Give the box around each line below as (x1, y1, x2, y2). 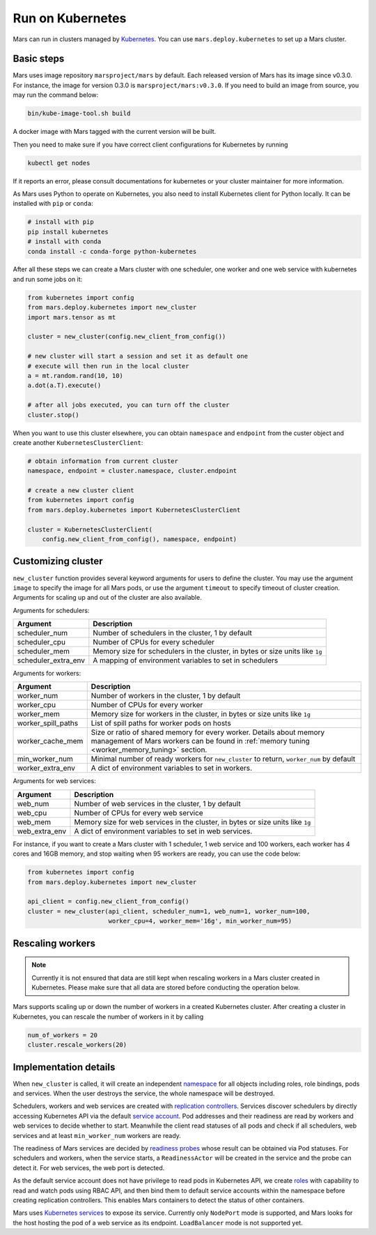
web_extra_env (17, 826, 67, 836)
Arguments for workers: (13, 669, 81, 678)
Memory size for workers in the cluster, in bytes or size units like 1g (91, 709, 311, 719)
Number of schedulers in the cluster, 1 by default (93, 628, 252, 638)
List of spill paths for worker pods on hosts (91, 718, 231, 728)
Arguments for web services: (13, 777, 97, 785)
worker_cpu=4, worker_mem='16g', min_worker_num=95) (108, 917, 292, 925)
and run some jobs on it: (13, 275, 83, 283)
